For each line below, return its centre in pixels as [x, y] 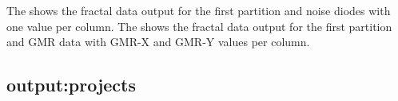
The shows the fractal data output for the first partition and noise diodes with [199, 10]
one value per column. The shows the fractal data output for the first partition [199, 26]
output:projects [72, 85]
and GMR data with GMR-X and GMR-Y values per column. [158, 42]
